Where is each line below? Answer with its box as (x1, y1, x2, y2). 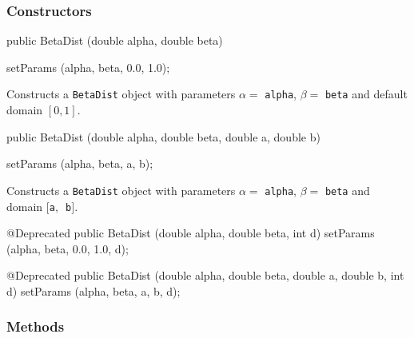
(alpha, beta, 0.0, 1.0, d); (6, 240, 129, 256)
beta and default (324, 85, 408, 102)
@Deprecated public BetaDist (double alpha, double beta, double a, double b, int (6, 267, 404, 284)
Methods (6, 316, 65, 336)
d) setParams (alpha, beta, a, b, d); (6, 282, 181, 299)
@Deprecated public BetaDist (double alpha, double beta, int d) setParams (6, 225, 375, 241)
